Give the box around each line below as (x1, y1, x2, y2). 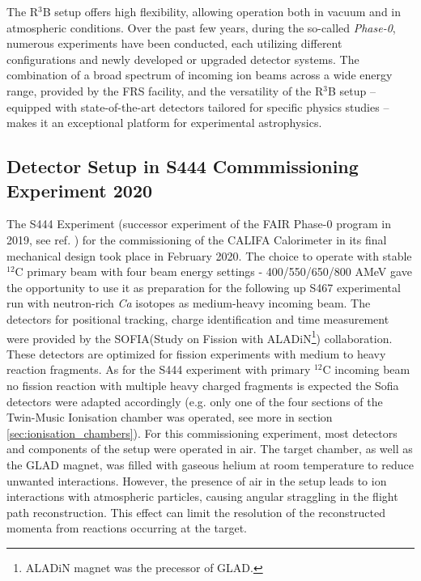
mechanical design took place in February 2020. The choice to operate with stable (6, 247, 412, 264)
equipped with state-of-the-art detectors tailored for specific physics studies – (6, 98, 389, 115)
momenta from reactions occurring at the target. (6, 520, 247, 536)
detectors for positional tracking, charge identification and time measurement (6, 310, 389, 327)
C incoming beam (322, 361, 410, 378)
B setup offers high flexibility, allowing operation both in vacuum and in (42, 3, 402, 19)
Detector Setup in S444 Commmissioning (6, 154, 359, 179)
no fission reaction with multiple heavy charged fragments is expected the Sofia (6, 376, 399, 393)
